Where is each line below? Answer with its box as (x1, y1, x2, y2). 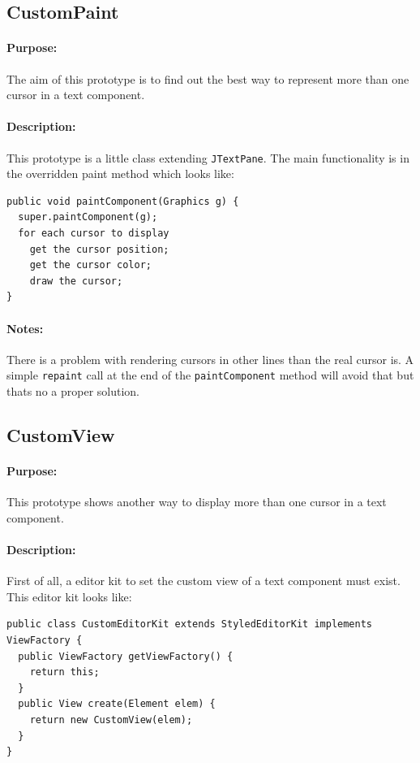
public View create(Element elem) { (18, 698, 216, 710)
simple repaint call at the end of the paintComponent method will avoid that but (6, 366, 414, 384)
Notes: (6, 319, 44, 336)
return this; (29, 666, 100, 678)
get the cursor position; (29, 243, 169, 255)
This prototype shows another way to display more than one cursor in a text (6, 493, 387, 510)
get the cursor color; (29, 259, 152, 271)
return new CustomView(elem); (29, 713, 193, 726)
